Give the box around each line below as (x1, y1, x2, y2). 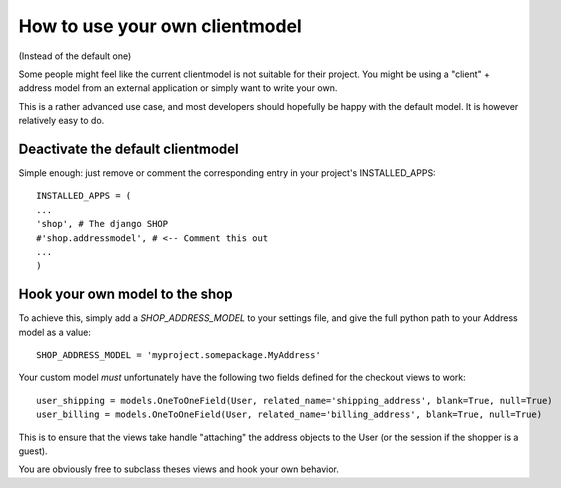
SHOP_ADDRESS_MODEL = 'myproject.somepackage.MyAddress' (36, 350, 322, 361)
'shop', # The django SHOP (36, 218, 169, 230)
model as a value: (18, 326, 92, 338)
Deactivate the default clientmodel (18, 140, 239, 157)
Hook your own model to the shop (18, 286, 233, 303)
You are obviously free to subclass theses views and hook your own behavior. (18, 463, 339, 475)
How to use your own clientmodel (18, 15, 302, 37)
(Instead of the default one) (18, 50, 132, 62)
